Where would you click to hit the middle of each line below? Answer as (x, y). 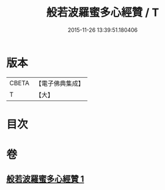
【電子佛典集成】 (60, 83)
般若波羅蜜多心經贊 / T (103, 13)
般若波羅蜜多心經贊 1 (45, 179)
